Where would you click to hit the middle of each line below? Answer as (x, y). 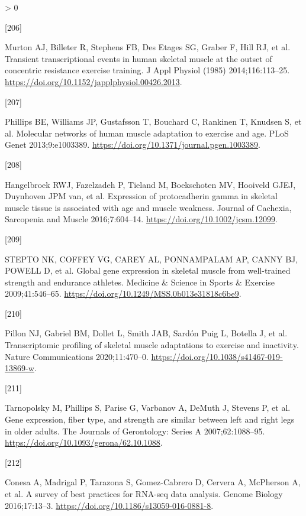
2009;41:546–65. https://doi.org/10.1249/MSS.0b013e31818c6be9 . (123, 293)
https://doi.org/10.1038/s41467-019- (217, 356)
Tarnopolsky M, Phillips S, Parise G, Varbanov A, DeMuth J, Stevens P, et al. (148, 408)
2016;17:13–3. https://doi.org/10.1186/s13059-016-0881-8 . (109, 505)
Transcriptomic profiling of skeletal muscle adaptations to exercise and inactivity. (152, 345)
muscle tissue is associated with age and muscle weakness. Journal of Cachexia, (148, 207)
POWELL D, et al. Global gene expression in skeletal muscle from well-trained (148, 270)
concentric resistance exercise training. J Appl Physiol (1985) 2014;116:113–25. (147, 70)
